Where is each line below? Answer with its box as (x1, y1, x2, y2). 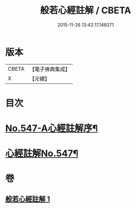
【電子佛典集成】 (29, 66, 70, 73)
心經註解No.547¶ (5, 148, 79, 159)
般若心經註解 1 (5, 194, 50, 203)
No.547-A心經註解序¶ (5, 123, 98, 134)
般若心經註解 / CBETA (40, 5, 131, 16)
